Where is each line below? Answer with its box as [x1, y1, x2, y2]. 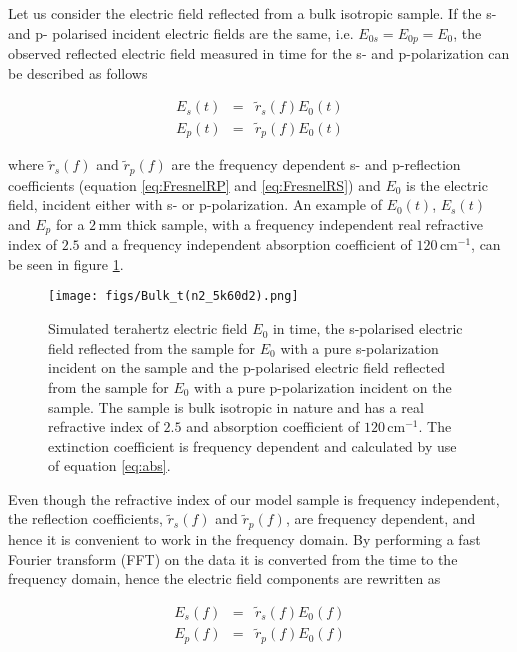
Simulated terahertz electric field [48, 318, 248, 339]
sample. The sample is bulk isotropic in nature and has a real [48, 396, 424, 417]
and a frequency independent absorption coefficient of [84, 234, 412, 255]
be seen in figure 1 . [8, 253, 124, 274]
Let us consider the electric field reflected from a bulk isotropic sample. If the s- [8, 3, 497, 23]
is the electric [406, 174, 488, 195]
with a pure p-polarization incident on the [194, 376, 452, 397]
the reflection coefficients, [8, 508, 163, 529]
